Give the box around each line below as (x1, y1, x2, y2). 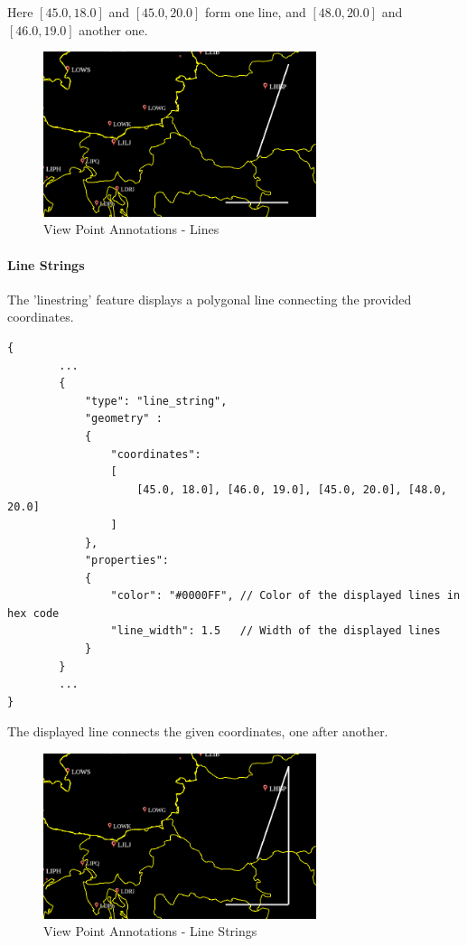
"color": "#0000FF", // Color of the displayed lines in (110, 589, 461, 603)
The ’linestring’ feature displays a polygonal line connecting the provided (7, 289, 412, 308)
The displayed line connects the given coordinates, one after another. (7, 722, 388, 741)
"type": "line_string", (84, 394, 228, 407)
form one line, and (205, 3, 306, 21)
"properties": (84, 554, 169, 567)
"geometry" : (84, 412, 163, 426)
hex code (7, 606, 60, 620)
